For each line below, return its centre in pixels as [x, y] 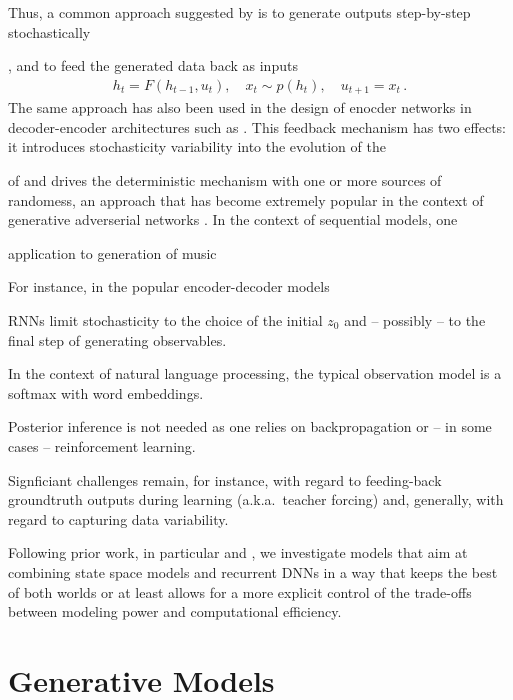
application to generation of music [112, 252]
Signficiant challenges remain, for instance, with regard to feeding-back [225, 479]
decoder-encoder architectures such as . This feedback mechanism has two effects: [257, 126]
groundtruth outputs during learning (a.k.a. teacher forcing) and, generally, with [256, 499]
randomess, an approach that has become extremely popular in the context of [246, 199]
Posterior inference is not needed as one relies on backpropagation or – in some [250, 426]
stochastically [49, 31]
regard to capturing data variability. [118, 518]
